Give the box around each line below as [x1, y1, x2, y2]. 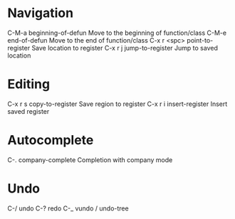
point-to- [187, 36, 214, 44]
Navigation [7, 5, 73, 21]
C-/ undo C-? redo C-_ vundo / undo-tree [7, 204, 130, 213]
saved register [7, 107, 50, 115]
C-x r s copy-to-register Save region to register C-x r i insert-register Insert [7, 100, 228, 108]
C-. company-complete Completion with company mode [7, 155, 173, 164]
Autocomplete [7, 132, 94, 149]
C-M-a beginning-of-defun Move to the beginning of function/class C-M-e [7, 28, 226, 37]
